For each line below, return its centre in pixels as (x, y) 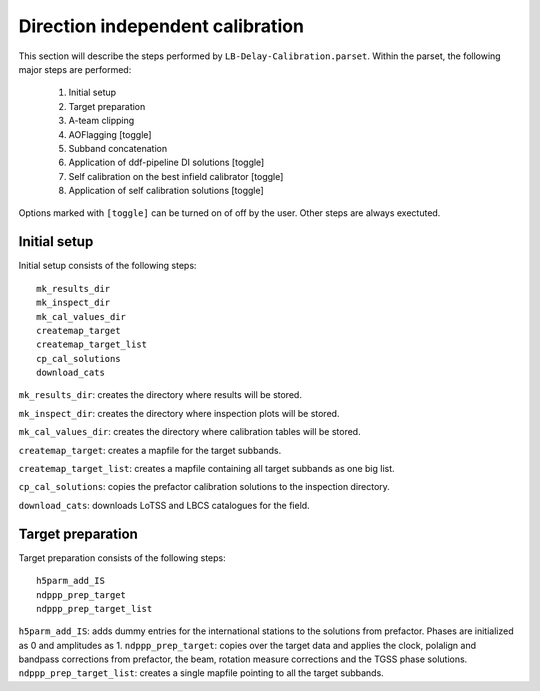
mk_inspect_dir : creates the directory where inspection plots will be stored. (179, 413)
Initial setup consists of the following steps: (107, 266)
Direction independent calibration (161, 26)
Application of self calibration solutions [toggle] (166, 191)
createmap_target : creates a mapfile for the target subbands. (150, 450)
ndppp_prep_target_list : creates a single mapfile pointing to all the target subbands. (201, 673)
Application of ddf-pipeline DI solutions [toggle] (166, 162)
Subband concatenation (118, 148)
